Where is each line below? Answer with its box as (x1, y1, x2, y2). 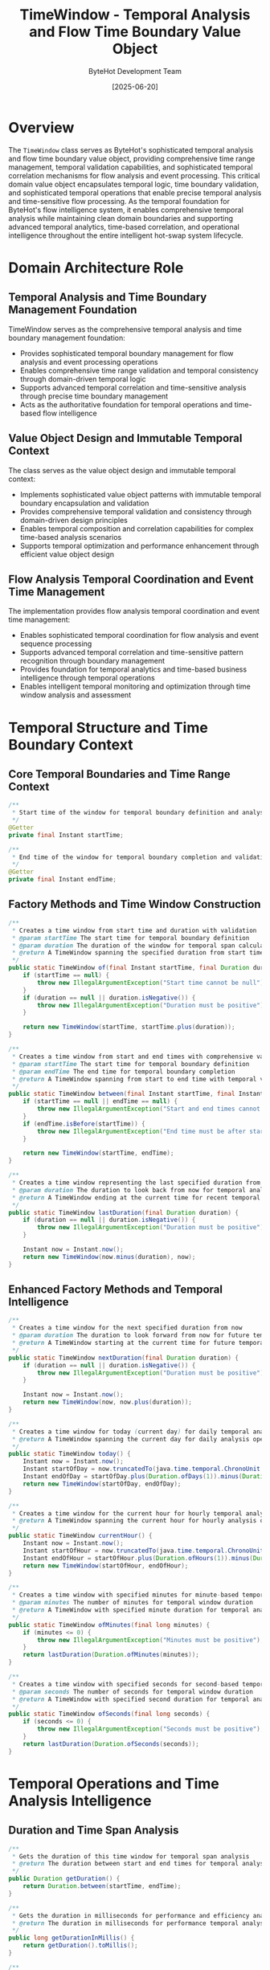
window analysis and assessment (19, 690, 131, 700)
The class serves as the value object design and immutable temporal (8, 465, 236, 475)
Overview (8, 118, 75, 137)
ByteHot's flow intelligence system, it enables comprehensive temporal (8, 205, 243, 215)
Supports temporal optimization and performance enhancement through (19, 541, 260, 550)
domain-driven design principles (19, 515, 129, 525)
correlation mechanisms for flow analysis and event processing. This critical (8, 170, 260, 180)
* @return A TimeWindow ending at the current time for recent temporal (11, 1193, 261, 1202)
